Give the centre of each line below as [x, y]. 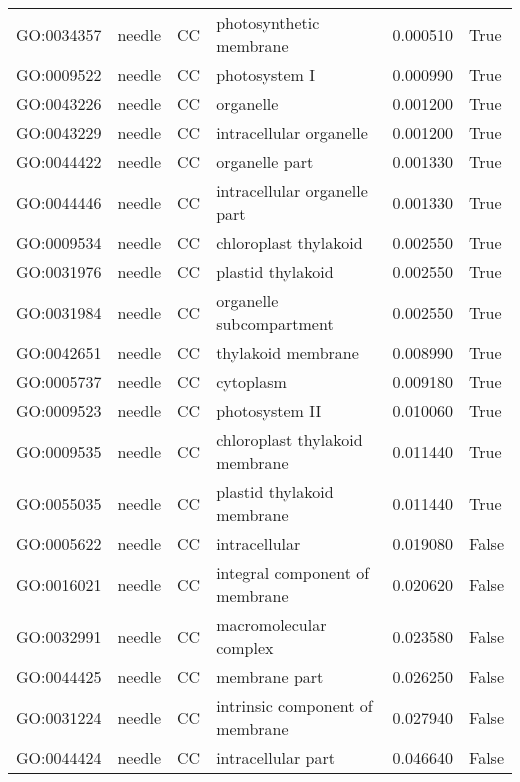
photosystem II [269, 410]
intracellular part [275, 757]
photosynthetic [268, 22]
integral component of [293, 572]
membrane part [270, 676]
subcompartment [275, 323]
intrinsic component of [294, 705]
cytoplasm [251, 381]
